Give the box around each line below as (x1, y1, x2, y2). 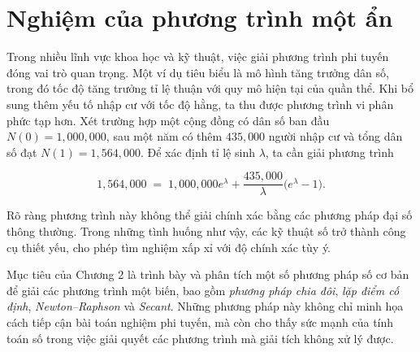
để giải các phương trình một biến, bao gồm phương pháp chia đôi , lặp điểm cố (6, 281, 400, 298)
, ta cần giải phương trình (265, 143, 394, 160)
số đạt (6, 143, 37, 160)
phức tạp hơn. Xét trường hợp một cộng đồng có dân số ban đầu (6, 111, 330, 128)
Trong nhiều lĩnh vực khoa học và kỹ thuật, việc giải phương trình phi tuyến (6, 48, 389, 65)
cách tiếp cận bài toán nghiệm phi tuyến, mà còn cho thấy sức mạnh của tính (6, 313, 394, 330)
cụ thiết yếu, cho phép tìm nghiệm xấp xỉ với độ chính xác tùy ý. (6, 238, 331, 255)
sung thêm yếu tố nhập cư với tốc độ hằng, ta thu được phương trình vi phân (6, 95, 394, 112)
